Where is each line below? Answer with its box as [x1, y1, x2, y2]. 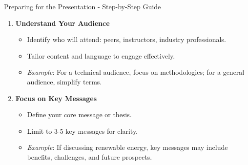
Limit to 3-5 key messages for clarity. [27, 125, 138, 136]
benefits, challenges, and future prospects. [27, 151, 152, 162]
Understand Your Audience [15, 18, 110, 28]
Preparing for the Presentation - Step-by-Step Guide [4, 1, 161, 11]
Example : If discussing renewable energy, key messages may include [27, 142, 228, 152]
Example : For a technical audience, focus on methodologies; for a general [27, 67, 245, 77]
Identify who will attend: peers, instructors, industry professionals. [27, 34, 226, 44]
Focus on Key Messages [15, 93, 97, 103]
